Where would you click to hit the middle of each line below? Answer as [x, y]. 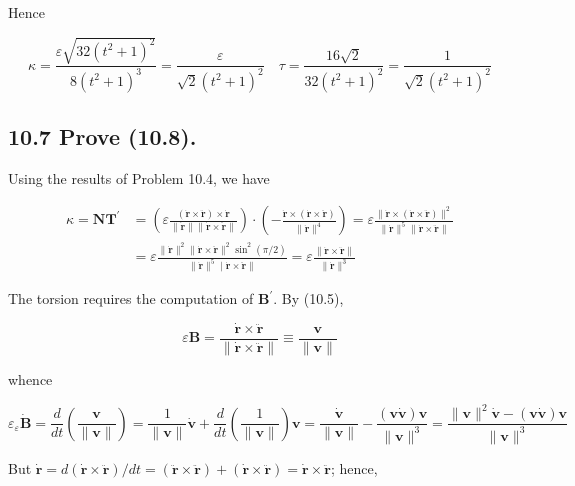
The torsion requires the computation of [131, 298]
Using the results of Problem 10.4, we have [139, 177]
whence [30, 379]
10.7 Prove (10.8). [102, 135]
